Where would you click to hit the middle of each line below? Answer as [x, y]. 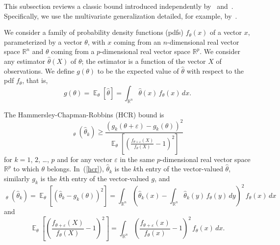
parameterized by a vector [43, 41]
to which [26, 169]
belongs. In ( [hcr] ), [75, 169]
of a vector [226, 32]
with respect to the [215, 70]
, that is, [35, 80]
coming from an [137, 41]
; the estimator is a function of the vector [144, 61]
